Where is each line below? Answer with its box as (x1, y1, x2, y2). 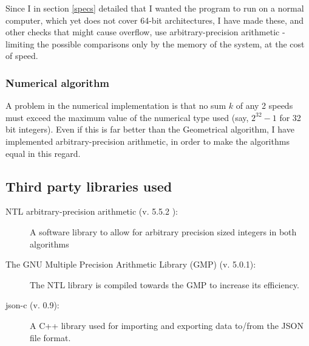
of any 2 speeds (236, 99, 293, 112)
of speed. (5, 49, 38, 62)
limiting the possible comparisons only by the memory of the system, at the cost (5, 37, 305, 50)
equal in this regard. (5, 147, 81, 159)
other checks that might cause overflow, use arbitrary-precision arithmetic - (5, 26, 285, 38)
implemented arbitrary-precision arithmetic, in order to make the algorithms (5, 134, 290, 147)
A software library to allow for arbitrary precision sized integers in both (30, 225, 297, 238)
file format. (30, 331, 71, 344)
